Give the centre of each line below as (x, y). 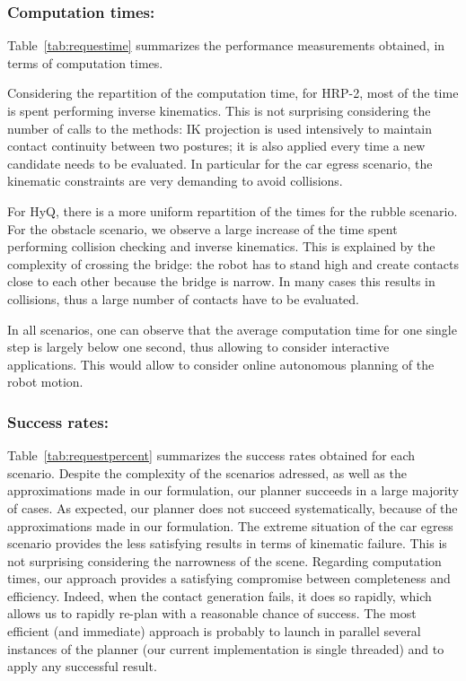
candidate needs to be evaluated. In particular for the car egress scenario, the (220, 163)
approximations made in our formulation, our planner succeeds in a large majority (233, 490)
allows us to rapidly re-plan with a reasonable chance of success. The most (212, 613)
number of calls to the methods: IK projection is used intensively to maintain (220, 128)
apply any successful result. (82, 666)
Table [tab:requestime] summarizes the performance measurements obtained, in (226, 45)
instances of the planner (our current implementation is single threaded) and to (226, 648)
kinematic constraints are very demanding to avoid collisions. (175, 181)
